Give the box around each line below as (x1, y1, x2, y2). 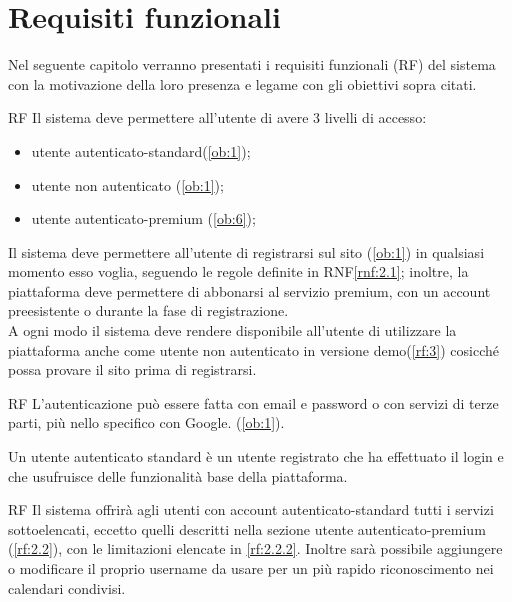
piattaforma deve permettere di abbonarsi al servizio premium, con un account (8, 280, 491, 301)
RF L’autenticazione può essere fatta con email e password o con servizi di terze (8, 392, 499, 413)
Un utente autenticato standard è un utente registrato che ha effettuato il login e (8, 446, 504, 467)
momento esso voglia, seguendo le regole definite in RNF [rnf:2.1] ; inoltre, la (8, 261, 469, 282)
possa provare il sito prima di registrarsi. (8, 359, 257, 380)
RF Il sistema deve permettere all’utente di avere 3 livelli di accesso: (8, 107, 427, 128)
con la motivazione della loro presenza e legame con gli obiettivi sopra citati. (8, 73, 477, 94)
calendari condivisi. (8, 577, 126, 598)
